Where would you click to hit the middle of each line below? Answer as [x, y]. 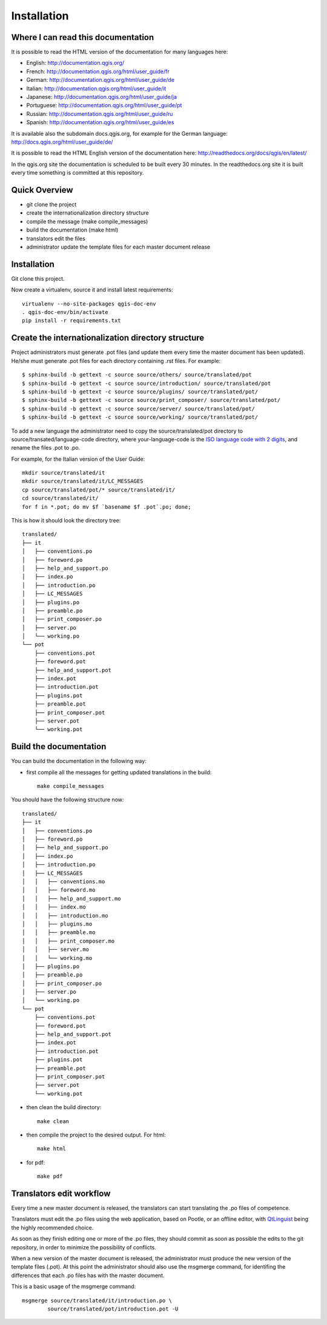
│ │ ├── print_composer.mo [68, 941]
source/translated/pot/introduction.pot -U [113, 1309]
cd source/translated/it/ [61, 498]
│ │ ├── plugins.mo [57, 924]
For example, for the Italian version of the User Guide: [78, 459]
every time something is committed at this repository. [78, 173]
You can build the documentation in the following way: [79, 761]
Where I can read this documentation [83, 37]
